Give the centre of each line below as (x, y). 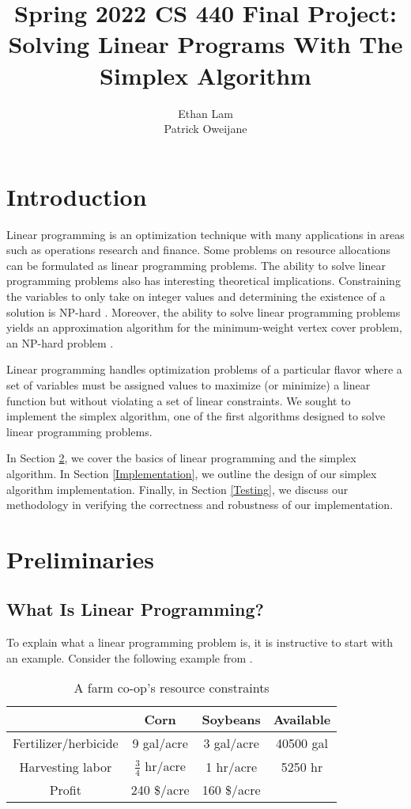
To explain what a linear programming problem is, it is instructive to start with (200, 642)
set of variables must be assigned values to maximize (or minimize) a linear (189, 384)
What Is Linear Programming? (135, 609)
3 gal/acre (231, 743)
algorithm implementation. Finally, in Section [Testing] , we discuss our (177, 489)
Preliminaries (80, 558)
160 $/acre (231, 790)
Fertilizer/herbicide (66, 743)
